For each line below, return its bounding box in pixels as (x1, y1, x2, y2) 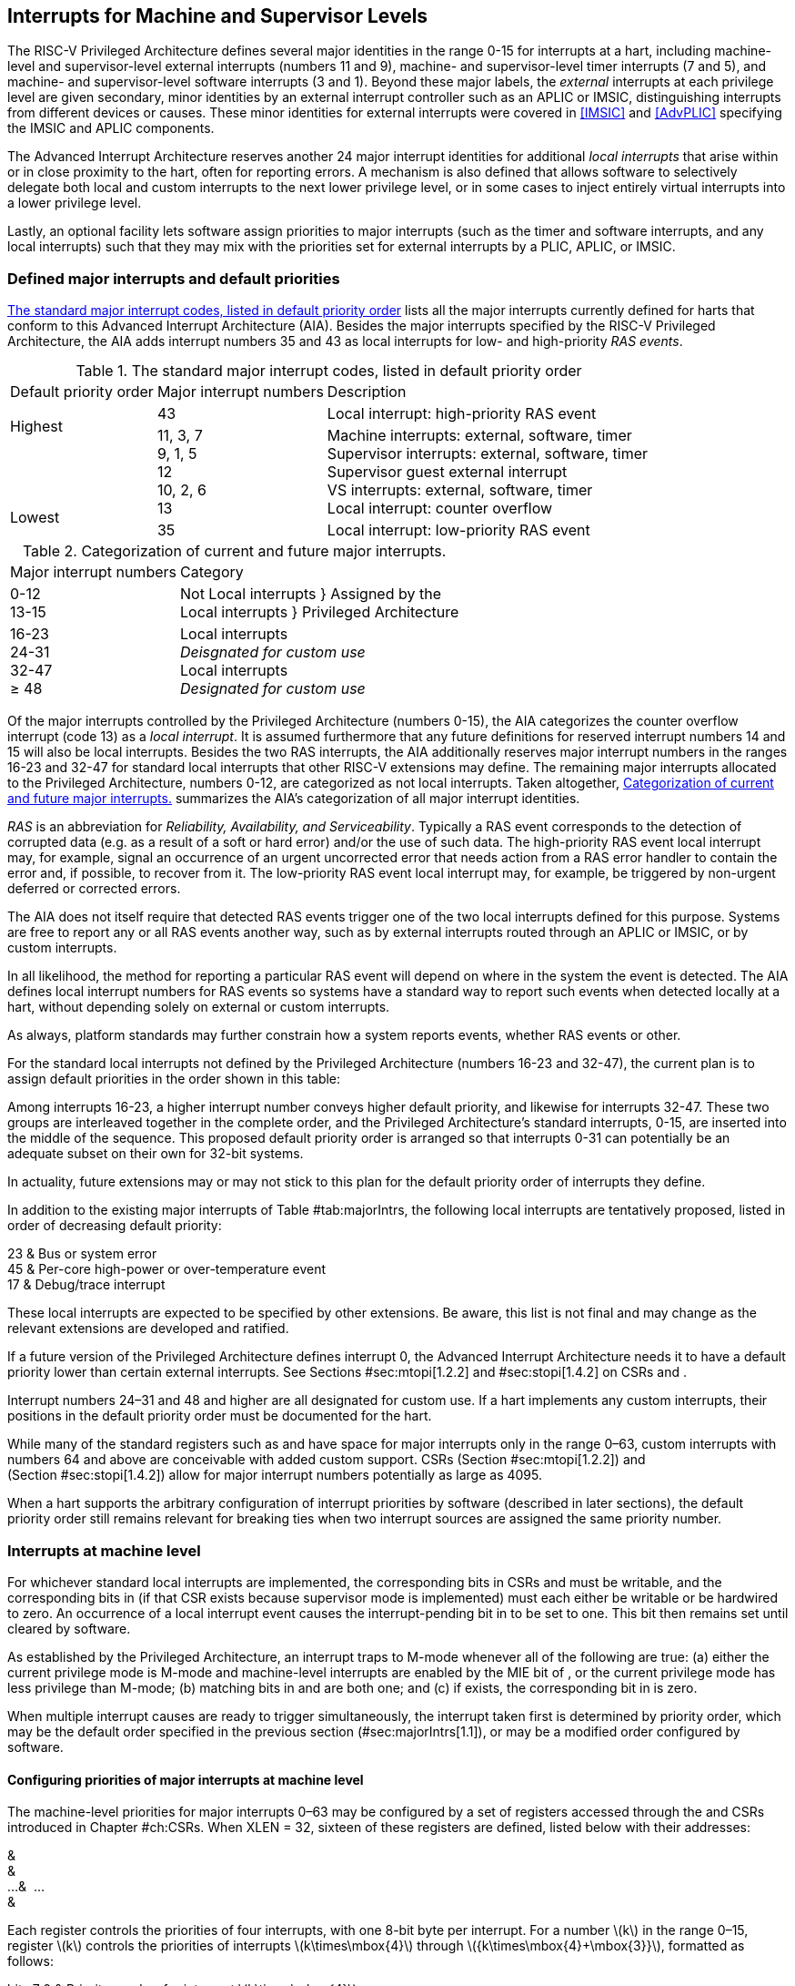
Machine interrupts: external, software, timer (327, 426, 632, 445)
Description (327, 382, 407, 402)
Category (179, 563, 244, 582)
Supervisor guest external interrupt (327, 463, 568, 482)
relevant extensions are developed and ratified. (7, 1320, 289, 1337)
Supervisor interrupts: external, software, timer (327, 444, 649, 463)
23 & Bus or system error (7, 1246, 157, 1262)
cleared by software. (7, 1620, 131, 1636)
